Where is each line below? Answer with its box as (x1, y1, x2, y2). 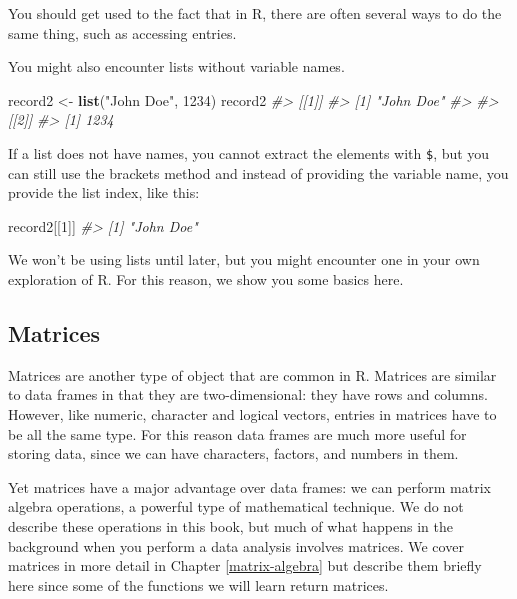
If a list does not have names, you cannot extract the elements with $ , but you (8, 142, 490, 163)
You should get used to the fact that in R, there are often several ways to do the (8, 3, 502, 23)
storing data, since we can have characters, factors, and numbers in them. (8, 443, 459, 464)
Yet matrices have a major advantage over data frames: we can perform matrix (8, 476, 491, 497)
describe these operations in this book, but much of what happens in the (8, 515, 453, 536)
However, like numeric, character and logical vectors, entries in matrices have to (8, 403, 497, 424)
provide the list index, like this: (8, 182, 200, 203)
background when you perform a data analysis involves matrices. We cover (8, 535, 464, 556)
